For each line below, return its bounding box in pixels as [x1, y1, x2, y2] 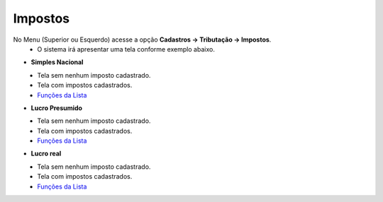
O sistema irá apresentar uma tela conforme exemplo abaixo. [37, 44, 216, 53]
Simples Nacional [30, 58, 84, 66]
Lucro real [30, 149, 62, 158]
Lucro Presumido [30, 103, 83, 112]
